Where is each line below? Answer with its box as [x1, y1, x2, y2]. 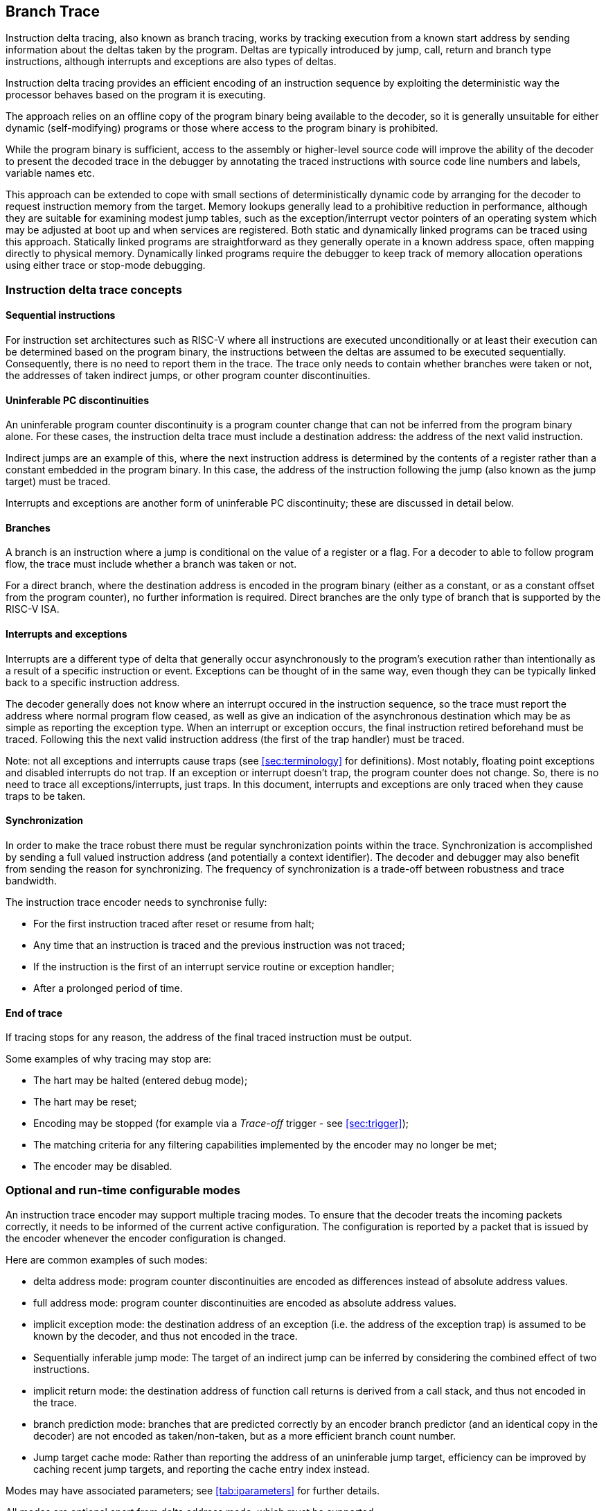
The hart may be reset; [33, 1096, 137, 1108]
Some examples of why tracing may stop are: [6, 1053, 212, 1065]
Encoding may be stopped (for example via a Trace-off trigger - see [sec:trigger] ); [33, 1117, 409, 1130]
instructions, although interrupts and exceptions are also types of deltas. [6, 55, 337, 68]
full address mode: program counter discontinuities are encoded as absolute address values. [33, 1296, 457, 1309]
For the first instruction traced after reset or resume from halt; [33, 917, 314, 929]
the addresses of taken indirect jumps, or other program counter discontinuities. [6, 369, 371, 382]
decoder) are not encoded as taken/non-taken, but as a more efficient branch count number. [33, 1429, 456, 1442]
